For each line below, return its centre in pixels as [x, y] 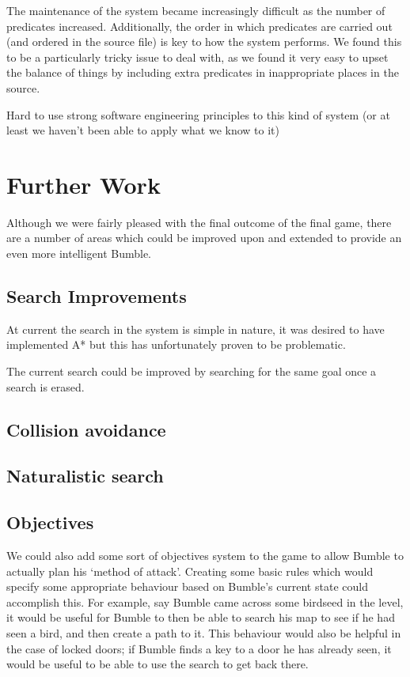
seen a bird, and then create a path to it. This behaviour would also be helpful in [204, 632]
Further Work [84, 184]
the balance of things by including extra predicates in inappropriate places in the [203, 72]
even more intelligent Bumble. [79, 253]
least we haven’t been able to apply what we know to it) [143, 130]
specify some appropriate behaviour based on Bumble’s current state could [187, 586]
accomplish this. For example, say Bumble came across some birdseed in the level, [205, 601]
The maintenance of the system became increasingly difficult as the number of [196, 10]
